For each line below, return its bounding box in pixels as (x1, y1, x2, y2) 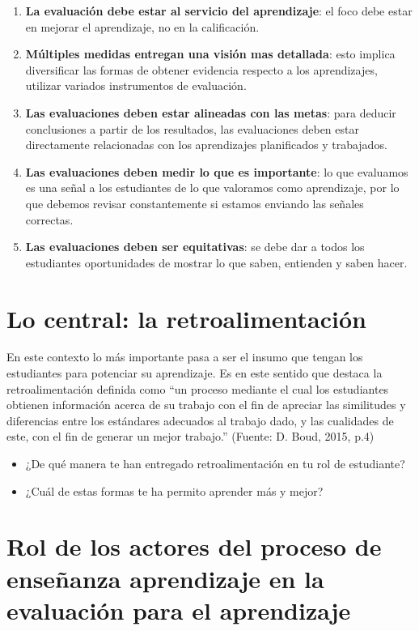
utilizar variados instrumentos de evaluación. (25, 77, 247, 94)
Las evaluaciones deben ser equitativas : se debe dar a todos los (25, 238, 365, 255)
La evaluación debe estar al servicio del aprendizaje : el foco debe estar (25, 2, 413, 19)
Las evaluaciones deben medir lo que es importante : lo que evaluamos (25, 163, 408, 180)
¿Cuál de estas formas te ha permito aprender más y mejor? (25, 482, 324, 499)
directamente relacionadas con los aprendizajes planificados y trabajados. (25, 136, 387, 153)
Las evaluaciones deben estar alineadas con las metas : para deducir (25, 104, 396, 121)
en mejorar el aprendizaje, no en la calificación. (25, 18, 260, 35)
